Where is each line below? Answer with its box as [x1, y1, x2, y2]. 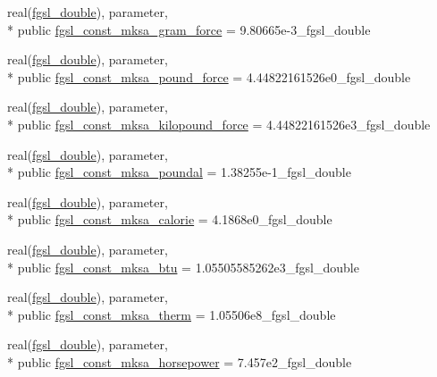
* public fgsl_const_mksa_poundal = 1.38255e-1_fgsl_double [7, 163, 351, 181]
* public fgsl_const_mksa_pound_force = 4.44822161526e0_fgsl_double [7, 67, 411, 86]
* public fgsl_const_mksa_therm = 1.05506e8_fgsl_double [7, 305, 336, 323]
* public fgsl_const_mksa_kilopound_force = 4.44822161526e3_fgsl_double [7, 114, 431, 133]
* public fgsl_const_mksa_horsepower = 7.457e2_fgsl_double [7, 352, 352, 371]
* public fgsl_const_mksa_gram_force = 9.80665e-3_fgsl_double [7, 20, 371, 38]
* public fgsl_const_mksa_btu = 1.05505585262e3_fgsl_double [7, 257, 359, 276]
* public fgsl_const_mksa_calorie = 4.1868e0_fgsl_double [7, 210, 332, 229]
